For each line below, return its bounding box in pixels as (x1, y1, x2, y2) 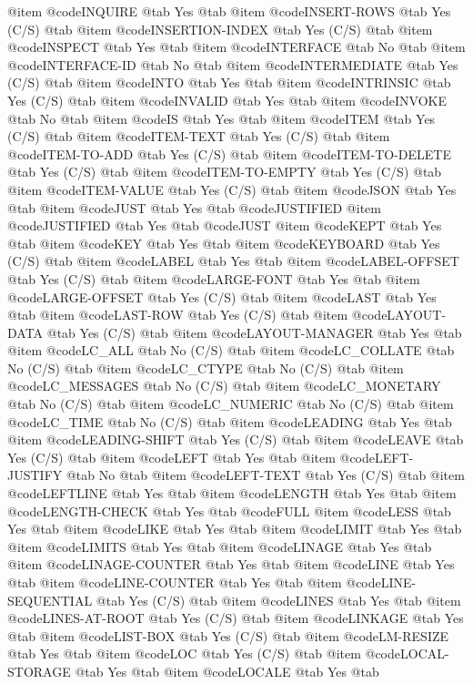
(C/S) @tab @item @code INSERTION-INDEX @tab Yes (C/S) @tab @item (7, 19, 433, 38)
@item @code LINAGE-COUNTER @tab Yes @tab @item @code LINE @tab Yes (7, 555, 455, 574)
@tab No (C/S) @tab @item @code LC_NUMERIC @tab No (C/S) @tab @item (7, 394, 454, 413)
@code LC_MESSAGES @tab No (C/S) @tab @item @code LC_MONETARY (7, 376, 441, 395)
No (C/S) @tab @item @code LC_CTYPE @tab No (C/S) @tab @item (7, 358, 404, 377)
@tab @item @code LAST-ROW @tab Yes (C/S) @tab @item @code (7, 305, 387, 324)
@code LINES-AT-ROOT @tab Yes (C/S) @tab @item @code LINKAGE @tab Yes (7, 608, 464, 628)
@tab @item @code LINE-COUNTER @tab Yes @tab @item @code (7, 573, 381, 591)
